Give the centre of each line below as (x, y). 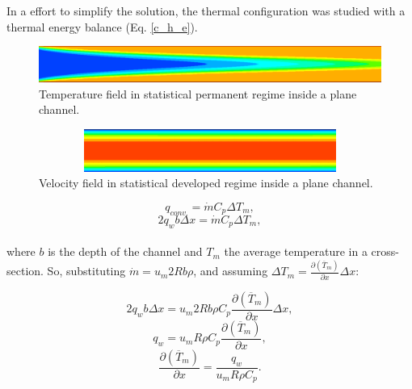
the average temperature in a (296, 251)
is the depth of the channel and (125, 251)
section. (25, 271)
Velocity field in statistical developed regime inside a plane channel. (206, 183)
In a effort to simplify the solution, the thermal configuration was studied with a (206, 10)
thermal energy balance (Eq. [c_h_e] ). (102, 26)
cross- (385, 251)
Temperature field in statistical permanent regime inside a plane (198, 93)
